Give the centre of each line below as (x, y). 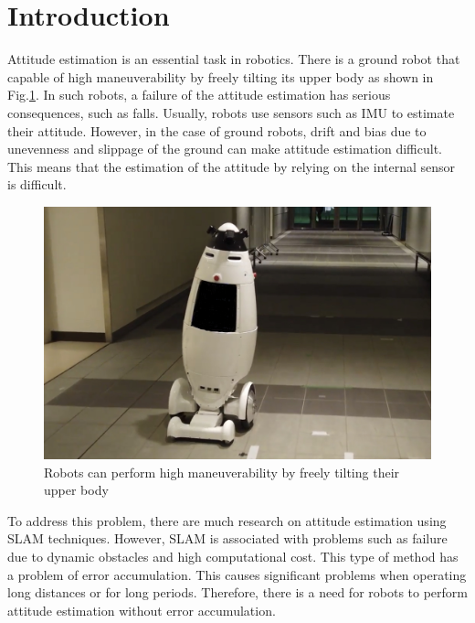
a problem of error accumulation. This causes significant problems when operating (237, 574)
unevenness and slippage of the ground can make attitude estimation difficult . (225, 149)
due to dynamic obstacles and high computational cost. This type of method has (233, 557)
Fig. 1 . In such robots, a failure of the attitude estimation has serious (199, 95)
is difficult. (37, 184)
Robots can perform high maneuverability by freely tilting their (222, 472)
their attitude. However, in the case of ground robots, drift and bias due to (217, 130)
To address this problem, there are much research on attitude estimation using (227, 520)
